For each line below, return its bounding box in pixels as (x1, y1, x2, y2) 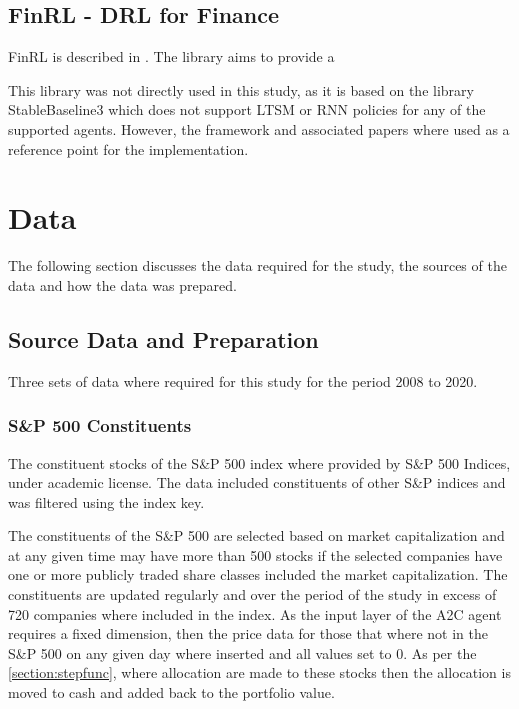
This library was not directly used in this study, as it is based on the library (8, 79, 474, 100)
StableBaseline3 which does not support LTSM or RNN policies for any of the (8, 99, 486, 120)
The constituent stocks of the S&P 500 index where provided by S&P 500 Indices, (8, 452, 511, 473)
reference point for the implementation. (8, 138, 249, 159)
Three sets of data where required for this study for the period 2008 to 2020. (8, 370, 478, 391)
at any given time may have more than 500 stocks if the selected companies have (8, 544, 503, 565)
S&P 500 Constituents (8, 413, 192, 438)
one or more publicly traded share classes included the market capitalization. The (8, 564, 508, 585)
